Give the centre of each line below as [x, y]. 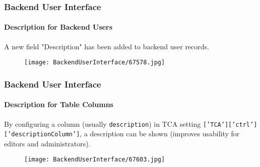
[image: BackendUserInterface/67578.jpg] [95, 63]
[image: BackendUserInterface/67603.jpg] [95, 160]
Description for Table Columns [59, 104]
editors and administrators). [47, 143]
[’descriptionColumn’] [42, 135]
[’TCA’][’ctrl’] [230, 124]
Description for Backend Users [58, 27]
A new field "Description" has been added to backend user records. [107, 46]
